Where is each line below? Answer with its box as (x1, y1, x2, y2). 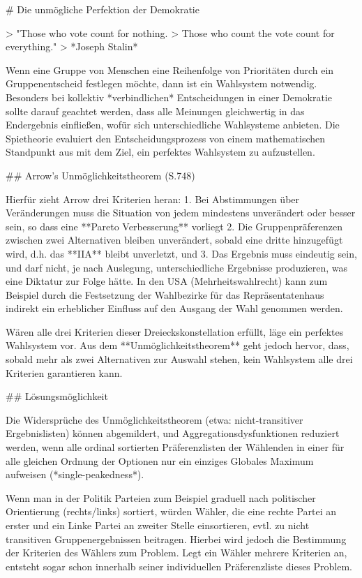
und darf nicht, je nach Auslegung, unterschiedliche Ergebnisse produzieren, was (6, 260, 348, 274)
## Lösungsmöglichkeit (6, 389, 108, 403)
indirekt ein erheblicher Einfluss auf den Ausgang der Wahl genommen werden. (6, 301, 343, 316)
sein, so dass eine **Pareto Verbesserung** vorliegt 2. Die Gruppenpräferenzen (6, 218, 343, 233)
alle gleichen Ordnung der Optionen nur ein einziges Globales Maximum (6, 453, 314, 468)
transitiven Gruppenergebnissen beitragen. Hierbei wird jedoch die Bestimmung (6, 531, 347, 546)
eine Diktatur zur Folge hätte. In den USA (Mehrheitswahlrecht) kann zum (6, 274, 328, 288)
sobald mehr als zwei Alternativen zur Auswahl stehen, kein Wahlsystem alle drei (6, 352, 353, 366)
